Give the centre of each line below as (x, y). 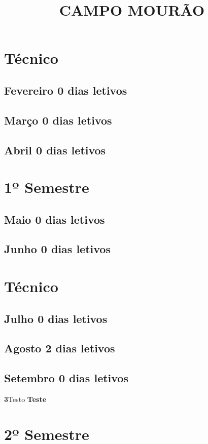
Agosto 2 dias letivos (60, 348)
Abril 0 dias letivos (55, 150)
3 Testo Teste (25, 399)
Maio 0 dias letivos (55, 219)
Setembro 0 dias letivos (66, 378)
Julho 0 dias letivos (56, 318)
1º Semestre (47, 187)
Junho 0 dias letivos (57, 249)
